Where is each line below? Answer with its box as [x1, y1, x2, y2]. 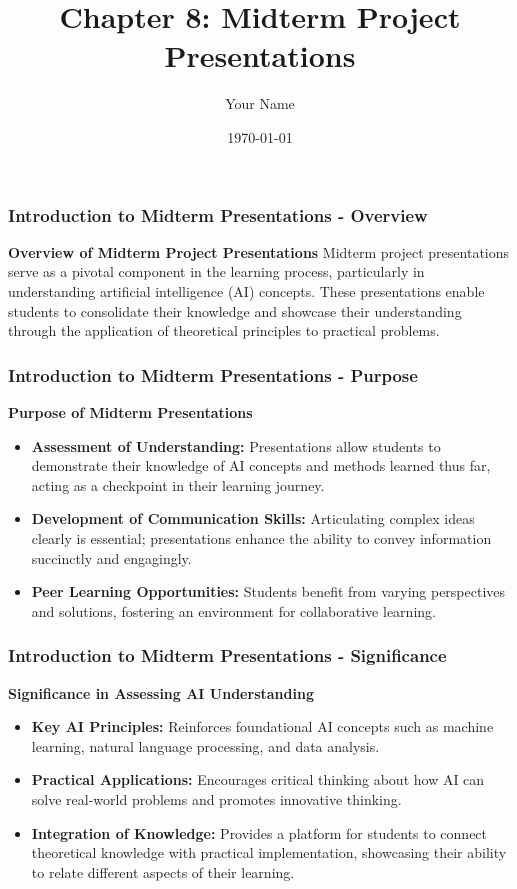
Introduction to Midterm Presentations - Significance [8, 643, 447, 668]
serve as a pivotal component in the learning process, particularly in [8, 261, 425, 282]
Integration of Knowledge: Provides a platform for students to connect [31, 822, 488, 843]
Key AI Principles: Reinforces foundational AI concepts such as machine [31, 716, 494, 737]
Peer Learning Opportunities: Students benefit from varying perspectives [31, 581, 506, 602]
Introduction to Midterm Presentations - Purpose [8, 362, 418, 387]
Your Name [225, 93, 295, 114]
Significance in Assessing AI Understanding [8, 682, 314, 703]
